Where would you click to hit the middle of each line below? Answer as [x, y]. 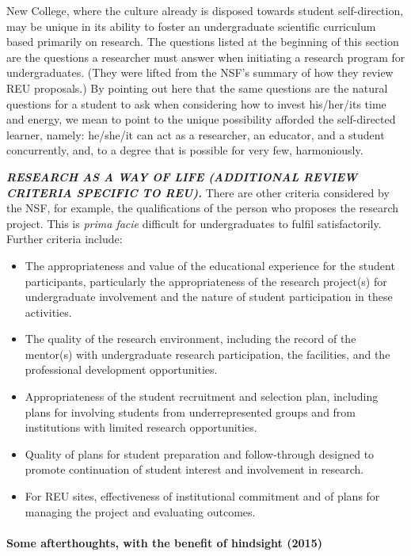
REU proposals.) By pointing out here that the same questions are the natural [197, 88]
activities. [48, 312]
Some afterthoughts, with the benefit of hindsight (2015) [164, 542]
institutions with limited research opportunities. [141, 427]
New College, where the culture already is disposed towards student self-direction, [205, 10]
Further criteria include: [65, 239]
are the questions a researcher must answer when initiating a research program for [206, 57]
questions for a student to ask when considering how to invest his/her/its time [196, 103]
